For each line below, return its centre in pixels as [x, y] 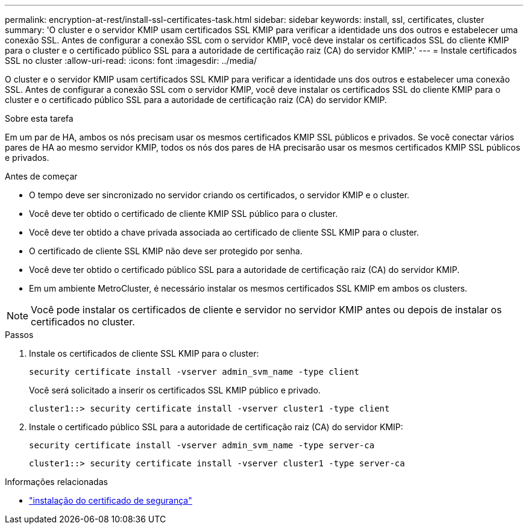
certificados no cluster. [83, 322]
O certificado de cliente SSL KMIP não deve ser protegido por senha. [166, 251]
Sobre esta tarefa [39, 118]
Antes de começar [41, 176]
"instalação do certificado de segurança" [111, 500]
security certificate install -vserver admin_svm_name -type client [194, 372]
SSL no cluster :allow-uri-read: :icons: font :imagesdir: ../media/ [131, 61]
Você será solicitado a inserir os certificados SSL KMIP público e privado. [175, 390]
